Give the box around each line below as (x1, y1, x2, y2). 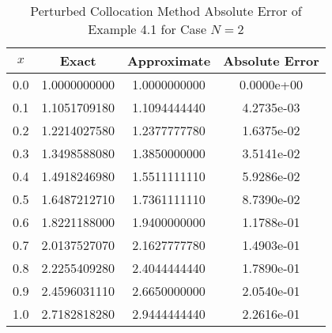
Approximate (126, 51, 211, 70)
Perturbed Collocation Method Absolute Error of (30, 2, 302, 20)
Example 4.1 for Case (88, 20, 207, 38)
